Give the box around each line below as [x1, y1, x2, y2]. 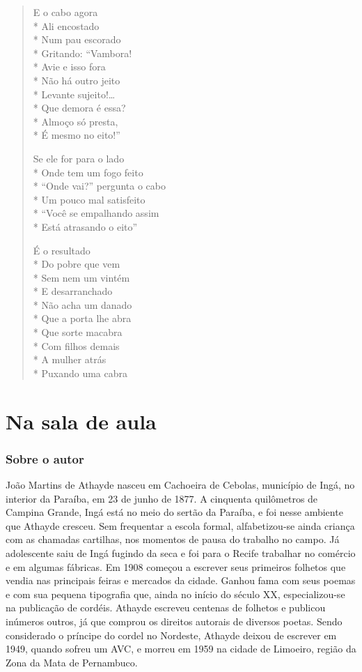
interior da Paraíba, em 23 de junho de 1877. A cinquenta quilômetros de [6, 491, 318, 505]
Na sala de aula [6, 406, 157, 435]
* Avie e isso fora [33, 59, 106, 74]
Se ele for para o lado [33, 151, 125, 165]
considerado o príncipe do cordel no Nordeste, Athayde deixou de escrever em [6, 627, 337, 642]
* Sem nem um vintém [33, 270, 130, 284]
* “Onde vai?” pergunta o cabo [33, 178, 166, 193]
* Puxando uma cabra [33, 365, 127, 380]
